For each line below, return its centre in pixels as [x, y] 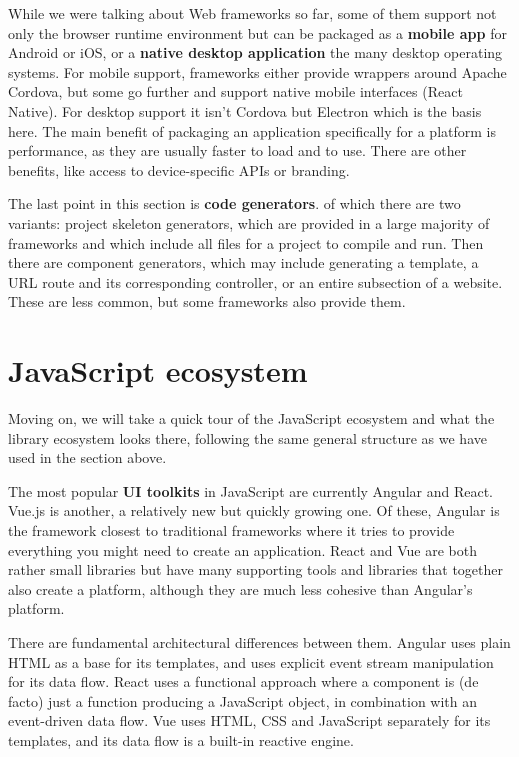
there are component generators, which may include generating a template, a [243, 262]
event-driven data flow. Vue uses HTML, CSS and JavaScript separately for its [249, 720]
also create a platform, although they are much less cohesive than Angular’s [240, 588]
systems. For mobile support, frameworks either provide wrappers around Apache [257, 71]
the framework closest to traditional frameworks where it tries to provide [231, 530]
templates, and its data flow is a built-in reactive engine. [181, 739]
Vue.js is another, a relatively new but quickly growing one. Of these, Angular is [254, 510]
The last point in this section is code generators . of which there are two [234, 203]
